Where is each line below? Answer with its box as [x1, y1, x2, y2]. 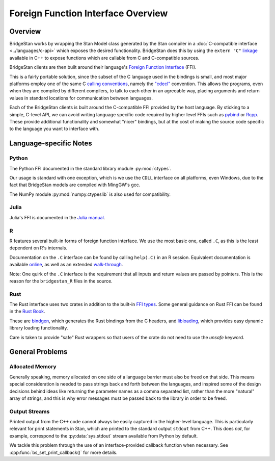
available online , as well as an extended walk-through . [9, 262, 123, 268]
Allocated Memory [9, 363, 57, 370]
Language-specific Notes [9, 139, 93, 148]
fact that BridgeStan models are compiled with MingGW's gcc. [9, 182, 141, 188]
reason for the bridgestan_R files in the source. [9, 278, 113, 284]
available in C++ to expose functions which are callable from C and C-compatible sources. [9, 55, 200, 61]
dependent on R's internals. [9, 245, 68, 251]
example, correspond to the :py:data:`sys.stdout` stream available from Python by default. [9, 432, 198, 439]
